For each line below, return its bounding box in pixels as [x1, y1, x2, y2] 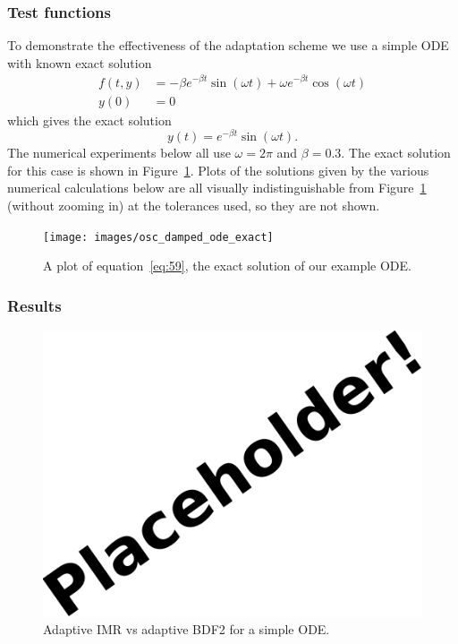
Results [7, 294, 62, 316]
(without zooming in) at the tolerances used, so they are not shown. [7, 196, 380, 214]
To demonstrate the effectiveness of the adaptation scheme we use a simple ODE [7, 36, 449, 55]
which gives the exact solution [7, 110, 172, 129]
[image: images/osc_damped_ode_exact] [43, 230, 274, 244]
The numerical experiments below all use [7, 143, 231, 162]
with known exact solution [7, 53, 152, 72]
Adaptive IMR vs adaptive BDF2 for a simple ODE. [43, 620, 330, 639]
